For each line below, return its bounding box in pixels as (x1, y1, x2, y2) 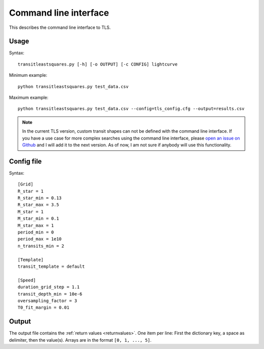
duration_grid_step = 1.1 (18, 284, 80, 290)
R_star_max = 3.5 (18, 202, 59, 208)
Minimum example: (9, 72, 47, 78)
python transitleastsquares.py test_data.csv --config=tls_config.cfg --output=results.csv (18, 106, 244, 112)
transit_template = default (18, 263, 85, 269)
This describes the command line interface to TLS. (9, 24, 111, 30)
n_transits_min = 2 (18, 243, 65, 249)
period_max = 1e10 (18, 236, 62, 242)
